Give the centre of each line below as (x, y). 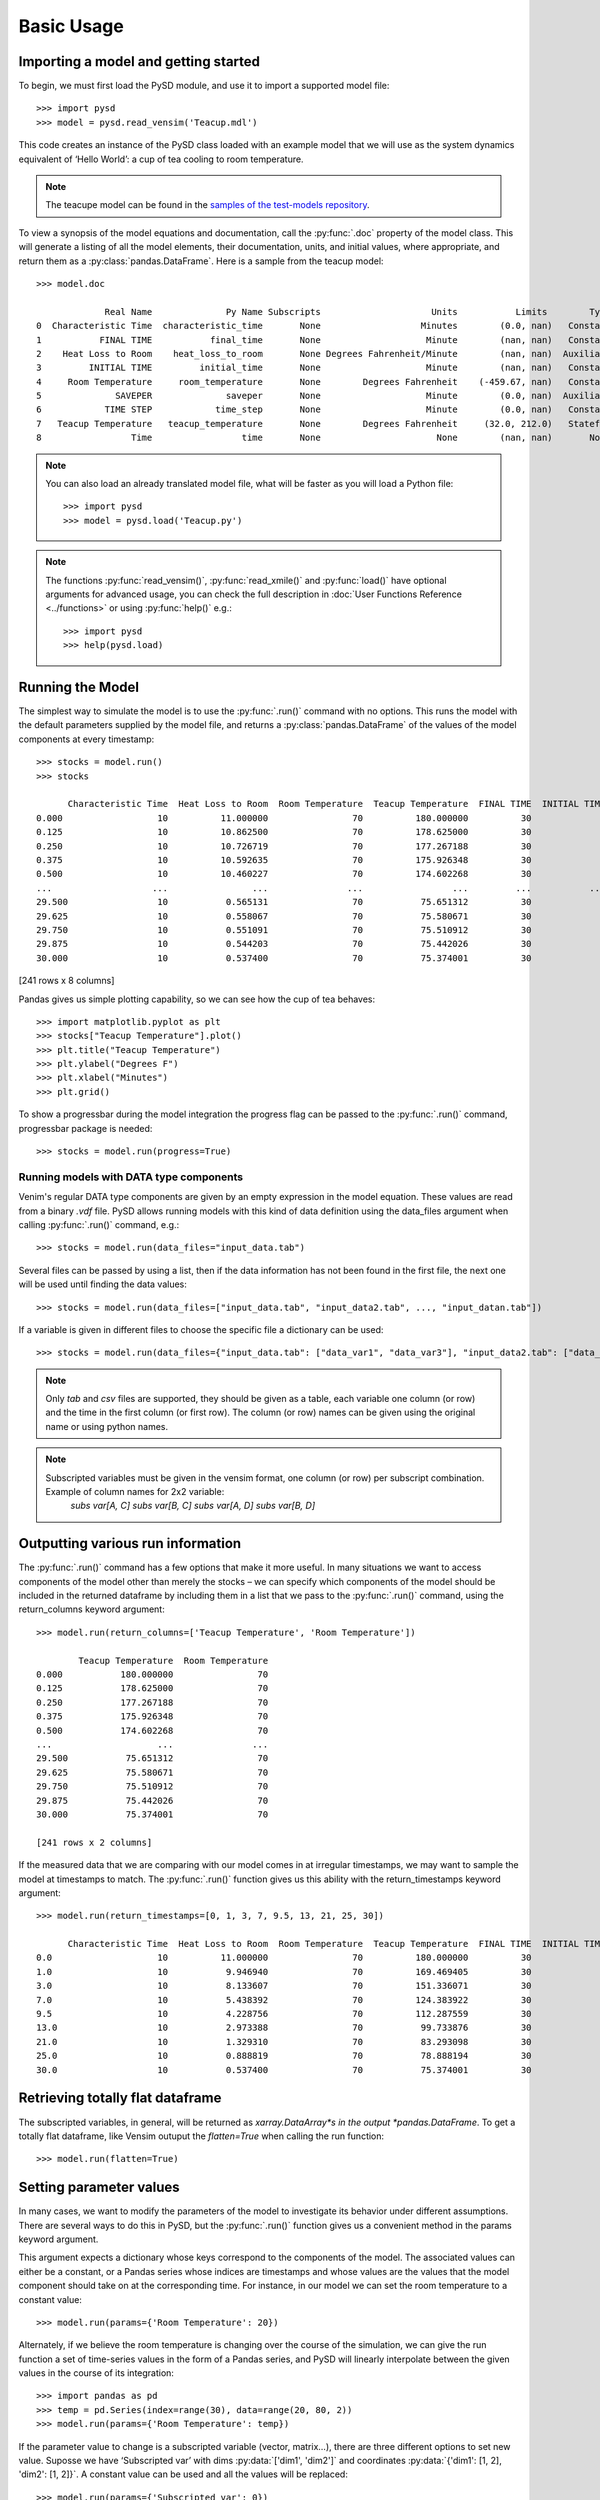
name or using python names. (107, 1426)
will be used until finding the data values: (102, 1284)
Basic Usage (71, 26)
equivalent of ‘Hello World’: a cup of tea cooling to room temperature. (161, 159)
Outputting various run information (130, 1543)
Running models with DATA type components (131, 1177)
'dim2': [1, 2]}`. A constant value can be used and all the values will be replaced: (183, 2474)
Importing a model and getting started (139, 61)
